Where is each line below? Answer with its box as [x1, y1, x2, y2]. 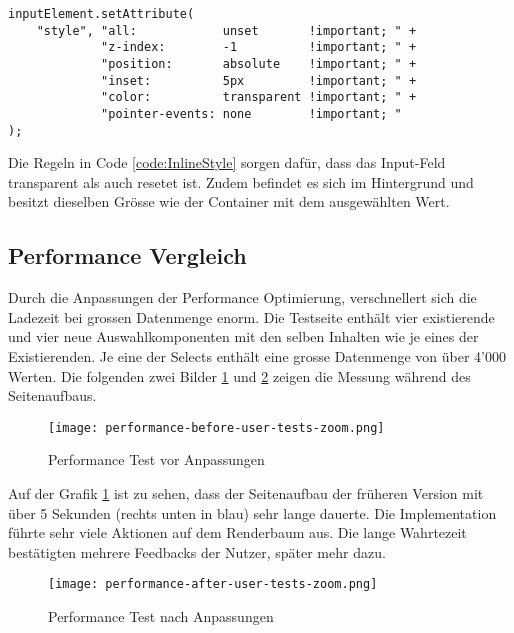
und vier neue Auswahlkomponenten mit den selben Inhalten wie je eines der [8, 326, 479, 347]
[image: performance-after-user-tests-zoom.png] [48, 577, 378, 592]
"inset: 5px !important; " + [101, 73, 417, 88]
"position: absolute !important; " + [101, 56, 417, 71]
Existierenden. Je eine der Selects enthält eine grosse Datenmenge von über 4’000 [8, 346, 507, 367]
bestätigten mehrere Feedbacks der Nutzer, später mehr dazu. [8, 541, 386, 562]
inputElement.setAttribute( [8, 7, 195, 21]
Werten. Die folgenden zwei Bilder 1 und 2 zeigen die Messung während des [8, 365, 471, 386]
